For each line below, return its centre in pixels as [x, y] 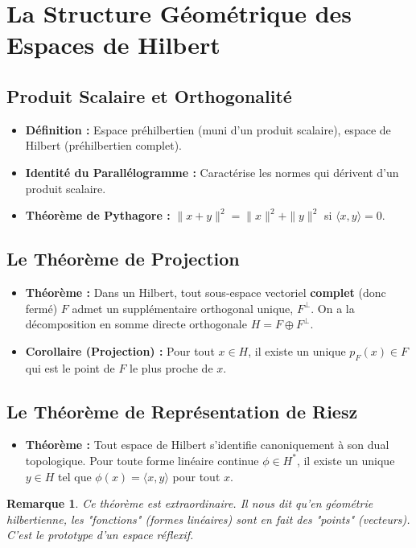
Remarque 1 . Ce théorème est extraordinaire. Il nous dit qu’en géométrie [190, 503]
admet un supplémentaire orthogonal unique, [183, 308]
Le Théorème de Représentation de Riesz [182, 411]
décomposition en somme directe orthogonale [136, 324]
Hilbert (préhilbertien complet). [104, 145]
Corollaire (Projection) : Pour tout [120, 350]
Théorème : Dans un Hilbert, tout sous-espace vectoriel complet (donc [206, 292]
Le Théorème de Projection [123, 259]
